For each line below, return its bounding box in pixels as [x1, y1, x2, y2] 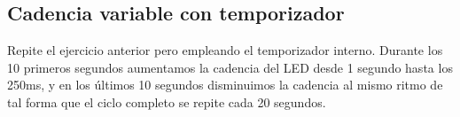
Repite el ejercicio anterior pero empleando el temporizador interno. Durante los [7, 41, 443, 59]
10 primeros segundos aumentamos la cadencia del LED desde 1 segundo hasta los [7, 58, 453, 76]
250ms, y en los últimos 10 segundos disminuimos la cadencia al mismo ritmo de [7, 75, 443, 94]
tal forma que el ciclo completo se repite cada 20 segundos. [7, 92, 326, 111]
